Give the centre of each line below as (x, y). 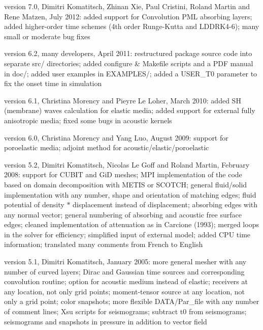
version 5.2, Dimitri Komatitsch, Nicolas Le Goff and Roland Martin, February (127, 164)
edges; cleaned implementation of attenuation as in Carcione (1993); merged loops (131, 224)
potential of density (34, 204)
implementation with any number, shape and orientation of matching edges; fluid (130, 194)
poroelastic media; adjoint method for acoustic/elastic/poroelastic (107, 147)
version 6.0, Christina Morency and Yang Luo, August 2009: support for (116, 137)
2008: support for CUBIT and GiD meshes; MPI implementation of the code (123, 174)
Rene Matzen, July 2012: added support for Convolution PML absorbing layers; (128, 16)
